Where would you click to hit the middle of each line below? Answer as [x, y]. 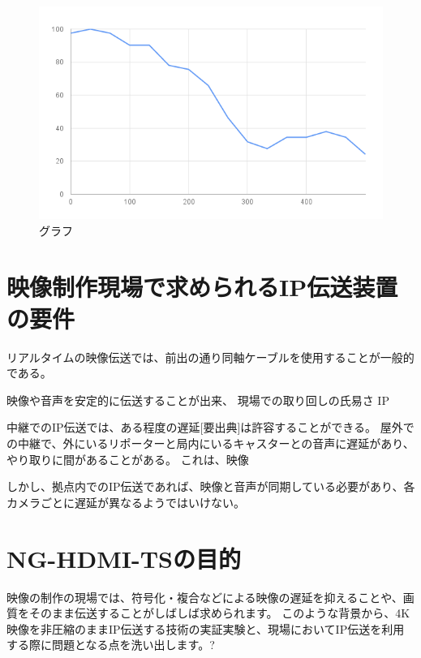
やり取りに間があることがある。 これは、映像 [128, 459]
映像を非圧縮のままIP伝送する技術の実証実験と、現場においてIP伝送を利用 [206, 628]
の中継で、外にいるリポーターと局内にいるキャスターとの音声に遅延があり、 [210, 443]
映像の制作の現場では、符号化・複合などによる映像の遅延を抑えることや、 [205, 597]
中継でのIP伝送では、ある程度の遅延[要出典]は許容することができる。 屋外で [210, 427]
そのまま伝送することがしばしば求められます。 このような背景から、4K [219, 613]
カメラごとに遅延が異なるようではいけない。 [126, 502]
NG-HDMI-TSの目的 [124, 558]
